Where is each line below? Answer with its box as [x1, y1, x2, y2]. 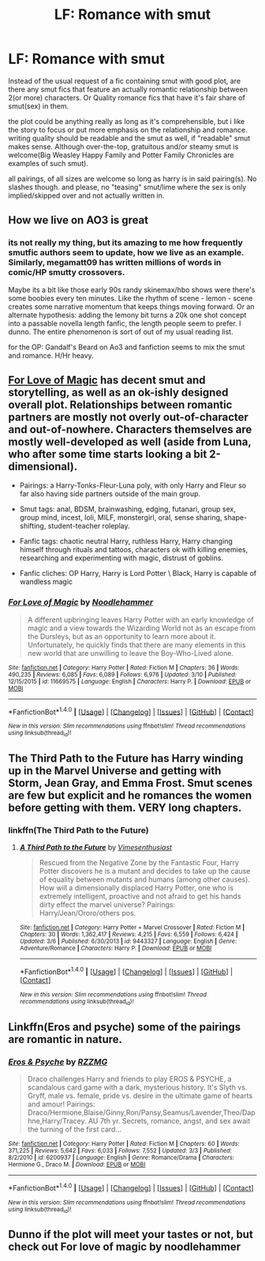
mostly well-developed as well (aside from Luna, [8, 435, 252, 449]
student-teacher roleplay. [47, 521, 130, 531]
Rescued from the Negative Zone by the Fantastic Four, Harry [39, 858, 239, 868]
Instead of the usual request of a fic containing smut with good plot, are [8, 76, 241, 85]
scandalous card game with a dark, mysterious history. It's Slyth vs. [27, 1082, 248, 1092]
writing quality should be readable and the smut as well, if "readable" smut [8, 133, 251, 143]
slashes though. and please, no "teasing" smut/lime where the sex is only [8, 182, 247, 191]
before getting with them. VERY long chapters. [8, 801, 242, 815]
